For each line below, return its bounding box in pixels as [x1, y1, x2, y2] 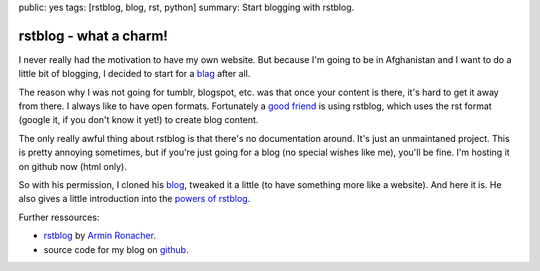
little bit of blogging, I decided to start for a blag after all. [18, 68, 251, 80]
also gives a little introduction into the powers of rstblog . [18, 193, 251, 205]
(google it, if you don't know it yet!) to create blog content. [18, 114, 259, 126]
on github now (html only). [18, 160, 127, 172]
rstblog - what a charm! [18, 27, 169, 44]
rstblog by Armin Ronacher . [43, 230, 157, 242]
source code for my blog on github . [43, 243, 189, 255]
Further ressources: [18, 211, 100, 223]
